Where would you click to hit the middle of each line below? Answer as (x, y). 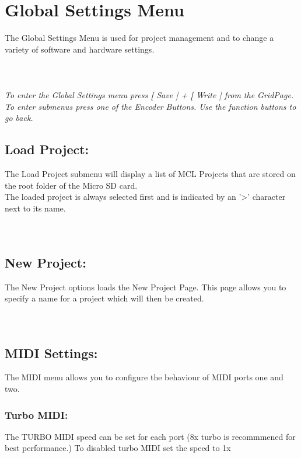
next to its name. (35, 208)
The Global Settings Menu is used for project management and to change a (139, 38)
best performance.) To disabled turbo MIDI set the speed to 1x (118, 448)
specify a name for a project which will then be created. (104, 298)
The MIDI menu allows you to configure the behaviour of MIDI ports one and (144, 377)
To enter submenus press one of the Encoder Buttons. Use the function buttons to (150, 106)
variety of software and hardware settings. (80, 49)
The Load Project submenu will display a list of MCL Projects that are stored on (150, 174)
